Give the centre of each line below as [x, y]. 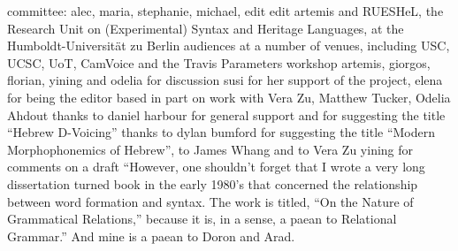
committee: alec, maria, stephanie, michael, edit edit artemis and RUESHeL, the [225, 11]
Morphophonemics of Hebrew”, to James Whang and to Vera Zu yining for [210, 149]
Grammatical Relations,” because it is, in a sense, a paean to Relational [202, 219]
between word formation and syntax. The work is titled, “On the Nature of [210, 201]
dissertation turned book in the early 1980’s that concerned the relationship [213, 183]
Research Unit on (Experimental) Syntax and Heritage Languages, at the [206, 28]
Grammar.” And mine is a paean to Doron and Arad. [151, 236]
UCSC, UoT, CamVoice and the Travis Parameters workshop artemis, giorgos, [219, 62]
